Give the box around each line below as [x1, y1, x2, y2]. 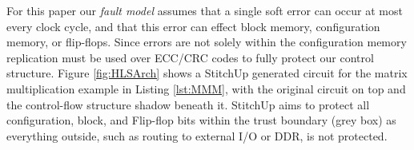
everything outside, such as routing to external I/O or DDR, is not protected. [6, 127, 388, 144]
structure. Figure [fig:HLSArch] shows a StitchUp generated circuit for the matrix [6, 65, 408, 81]
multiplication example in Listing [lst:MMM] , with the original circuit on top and [6, 80, 406, 97]
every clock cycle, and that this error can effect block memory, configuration [6, 18, 380, 34]
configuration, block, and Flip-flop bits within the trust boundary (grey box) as [6, 112, 396, 128]
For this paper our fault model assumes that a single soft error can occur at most [6, 2, 403, 18]
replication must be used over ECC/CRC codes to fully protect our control [6, 49, 374, 65]
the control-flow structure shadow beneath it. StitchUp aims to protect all [6, 96, 370, 112]
